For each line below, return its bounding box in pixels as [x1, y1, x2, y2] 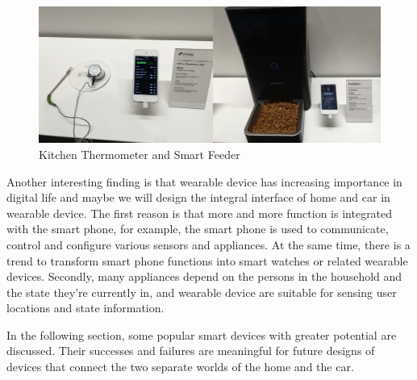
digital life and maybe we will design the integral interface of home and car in [6, 189, 390, 206]
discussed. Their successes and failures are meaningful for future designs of [6, 342, 375, 359]
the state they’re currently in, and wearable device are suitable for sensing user [6, 283, 397, 300]
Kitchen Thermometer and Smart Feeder [39, 145, 240, 162]
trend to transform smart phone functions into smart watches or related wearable [6, 252, 408, 269]
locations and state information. [6, 299, 165, 316]
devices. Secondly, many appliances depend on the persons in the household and [6, 268, 402, 285]
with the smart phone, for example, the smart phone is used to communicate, [6, 220, 389, 237]
